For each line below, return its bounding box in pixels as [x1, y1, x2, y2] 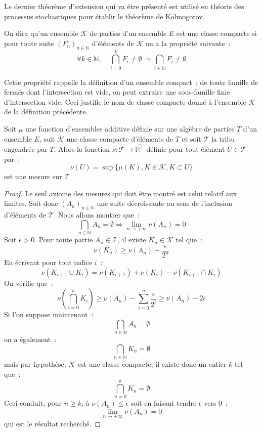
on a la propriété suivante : [145, 37, 231, 48]
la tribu [211, 133, 235, 144]
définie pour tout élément [146, 143, 225, 154]
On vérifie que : [4, 277, 53, 288]
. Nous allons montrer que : [54, 209, 140, 220]
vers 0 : [204, 398, 228, 408]
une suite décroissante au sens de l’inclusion [97, 198, 233, 208]
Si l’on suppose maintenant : [4, 309, 94, 320]
